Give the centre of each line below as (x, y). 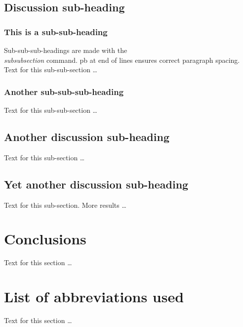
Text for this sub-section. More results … (65, 205)
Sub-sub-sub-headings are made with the (66, 50)
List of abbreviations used (94, 297)
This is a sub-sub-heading (56, 31)
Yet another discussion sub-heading (96, 184)
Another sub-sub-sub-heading (64, 91)
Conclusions (45, 239)
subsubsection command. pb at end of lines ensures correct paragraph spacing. (122, 60)
